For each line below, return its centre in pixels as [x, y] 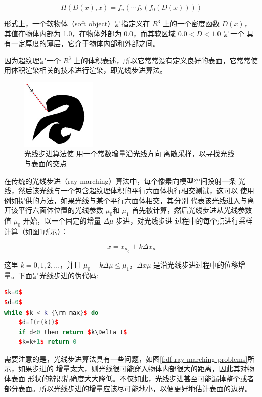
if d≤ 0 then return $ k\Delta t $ [73, 332]
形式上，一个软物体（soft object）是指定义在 [77, 23]
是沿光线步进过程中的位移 [196, 264]
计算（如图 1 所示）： [36, 231]
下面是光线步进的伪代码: [58, 275]
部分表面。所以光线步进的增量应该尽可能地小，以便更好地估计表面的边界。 [128, 388]
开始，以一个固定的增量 [62, 221]
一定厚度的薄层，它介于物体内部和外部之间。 [85, 43]
